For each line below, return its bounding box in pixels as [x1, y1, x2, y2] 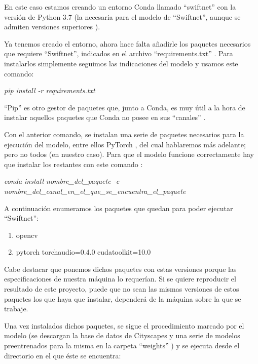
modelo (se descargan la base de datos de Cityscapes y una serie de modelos [4, 330, 240, 341]
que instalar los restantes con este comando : [4, 158, 143, 169]
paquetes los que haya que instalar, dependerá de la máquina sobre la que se [4, 293, 241, 304]
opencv [16, 229, 38, 240]
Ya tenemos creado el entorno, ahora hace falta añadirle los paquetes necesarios [4, 38, 251, 49]
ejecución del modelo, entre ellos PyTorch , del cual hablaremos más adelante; [4, 139, 246, 149]
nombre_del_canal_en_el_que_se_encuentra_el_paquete [4, 185, 186, 196]
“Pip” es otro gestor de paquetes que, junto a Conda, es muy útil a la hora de [4, 102, 245, 112]
